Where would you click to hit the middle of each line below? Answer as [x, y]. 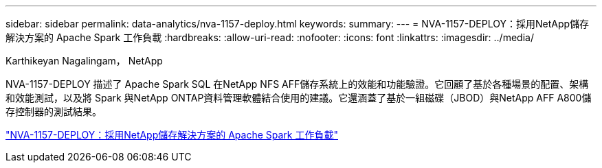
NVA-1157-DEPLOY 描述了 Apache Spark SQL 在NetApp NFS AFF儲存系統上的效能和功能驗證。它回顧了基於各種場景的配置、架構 [297, 84]
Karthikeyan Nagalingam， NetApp [84, 61]
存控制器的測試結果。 [54, 111]
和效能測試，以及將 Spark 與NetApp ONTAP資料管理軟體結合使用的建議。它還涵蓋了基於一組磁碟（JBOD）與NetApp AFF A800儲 [299, 98]
